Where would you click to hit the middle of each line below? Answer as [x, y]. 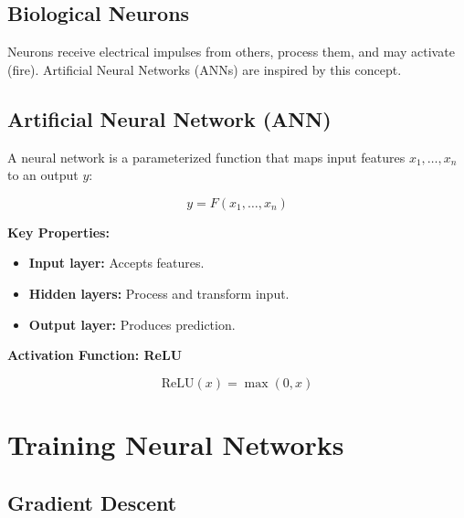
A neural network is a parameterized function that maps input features [206, 157]
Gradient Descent [92, 502]
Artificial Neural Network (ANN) [169, 118]
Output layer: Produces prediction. [132, 324]
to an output [43, 175]
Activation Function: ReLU [95, 355]
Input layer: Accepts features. [116, 263]
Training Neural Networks [176, 444]
